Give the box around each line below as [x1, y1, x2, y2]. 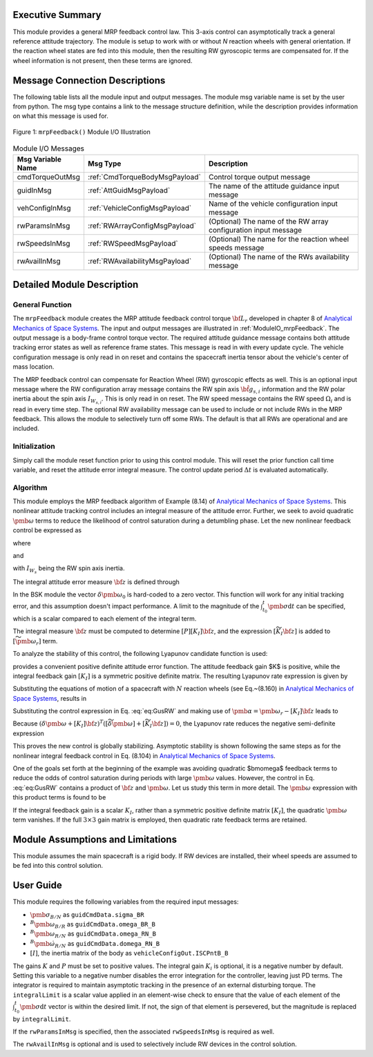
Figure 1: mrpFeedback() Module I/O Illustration [12, 128, 151, 136]
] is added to [294, 627, 331, 635]
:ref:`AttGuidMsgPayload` [87, 185, 171, 195]
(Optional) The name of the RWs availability [208, 252, 350, 262]
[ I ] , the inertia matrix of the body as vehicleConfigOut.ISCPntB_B [30, 949, 229, 958]
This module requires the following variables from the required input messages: [12, 898, 239, 906]
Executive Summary [12, 9, 102, 21]
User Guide [12, 880, 62, 891]
